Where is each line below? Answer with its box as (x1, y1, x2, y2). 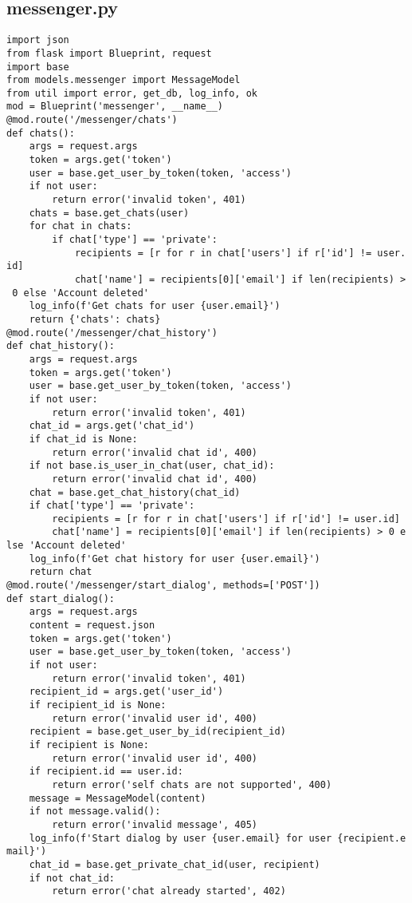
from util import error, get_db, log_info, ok (6, 87, 257, 99)
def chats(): (6, 127, 75, 139)
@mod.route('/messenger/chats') (6, 114, 178, 126)
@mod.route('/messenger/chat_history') (6, 327, 218, 339)
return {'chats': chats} (29, 313, 161, 325)
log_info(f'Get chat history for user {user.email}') (29, 552, 320, 564)
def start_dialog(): (6, 592, 116, 604)
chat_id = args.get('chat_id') (29, 420, 195, 432)
